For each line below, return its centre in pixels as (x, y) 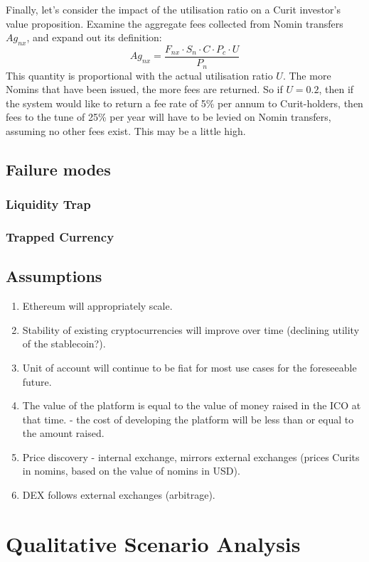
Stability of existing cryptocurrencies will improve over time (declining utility (191, 329)
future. (37, 381)
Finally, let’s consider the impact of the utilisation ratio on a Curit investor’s (173, 9)
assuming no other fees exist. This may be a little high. (126, 130)
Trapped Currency (60, 237)
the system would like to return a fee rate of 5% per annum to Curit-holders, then (184, 103)
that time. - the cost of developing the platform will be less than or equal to (188, 419)
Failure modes (58, 169)
